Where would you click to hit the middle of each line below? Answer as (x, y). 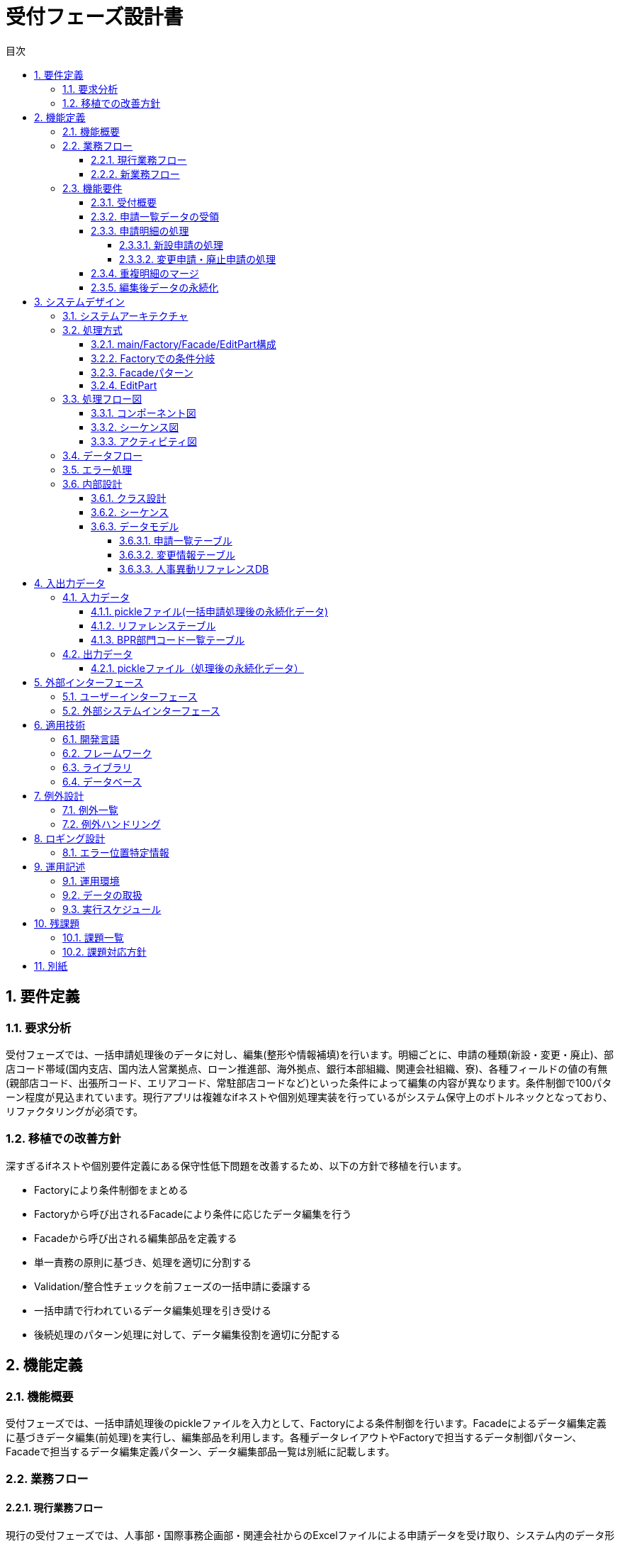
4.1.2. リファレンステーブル (153, 625)
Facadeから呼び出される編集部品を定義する (136, 1238)
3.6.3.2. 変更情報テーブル (177, 554)
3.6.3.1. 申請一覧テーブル (176, 540)
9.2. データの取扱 (102, 895)
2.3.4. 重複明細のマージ (145, 273)
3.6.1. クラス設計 (129, 498)
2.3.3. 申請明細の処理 (140, 230)
